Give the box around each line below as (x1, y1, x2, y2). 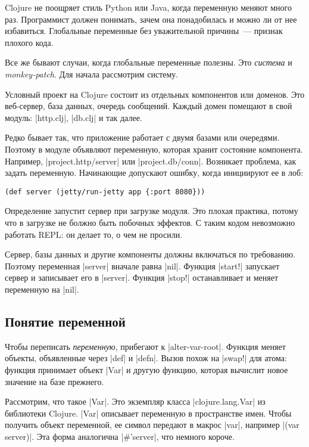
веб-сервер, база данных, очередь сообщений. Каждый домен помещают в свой (5, 100, 292, 112)
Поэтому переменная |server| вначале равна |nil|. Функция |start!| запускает (5, 259, 280, 272)
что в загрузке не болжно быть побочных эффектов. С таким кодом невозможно (5, 216, 295, 228)
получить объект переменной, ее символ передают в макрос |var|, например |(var (5, 418, 299, 431)
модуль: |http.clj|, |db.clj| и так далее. (5, 111, 142, 123)
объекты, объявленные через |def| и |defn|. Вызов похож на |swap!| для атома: (5, 352, 287, 364)
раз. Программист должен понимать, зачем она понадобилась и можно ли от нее (5, 13, 297, 25)
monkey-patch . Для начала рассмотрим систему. (5, 67, 179, 80)
